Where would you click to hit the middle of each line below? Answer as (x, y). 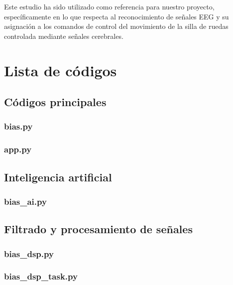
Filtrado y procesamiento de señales (98, 229)
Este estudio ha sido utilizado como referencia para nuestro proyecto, (109, 6)
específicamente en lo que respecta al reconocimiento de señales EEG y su (116, 16)
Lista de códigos (60, 70)
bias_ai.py (25, 201)
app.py (18, 149)
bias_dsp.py (29, 253)
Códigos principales (55, 102)
